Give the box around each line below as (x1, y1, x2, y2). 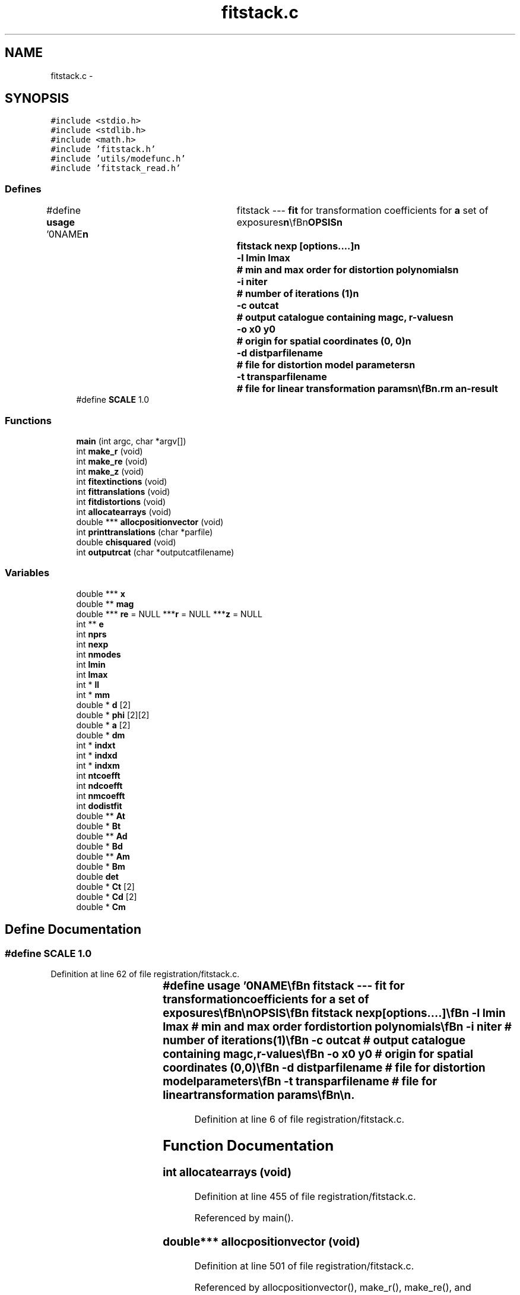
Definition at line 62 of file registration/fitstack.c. (50, 968, 240, 979)
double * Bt (76, 820, 121, 831)
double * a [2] (76, 719, 131, 730)
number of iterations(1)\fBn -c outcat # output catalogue (163, 1033, 466, 1047)
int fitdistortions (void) (76, 496, 166, 507)
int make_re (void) (76, 456, 148, 466)
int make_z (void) (76, 466, 144, 476)
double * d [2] (76, 699, 131, 710)
